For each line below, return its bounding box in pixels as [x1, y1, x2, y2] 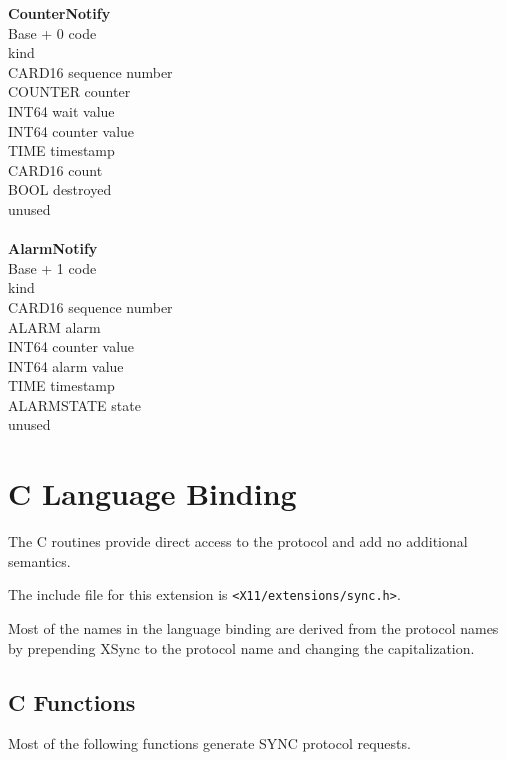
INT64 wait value [8, 100, 115, 121]
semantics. [8, 550, 71, 571]
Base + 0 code [8, 22, 97, 43]
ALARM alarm [8, 316, 101, 337]
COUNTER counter [8, 81, 131, 102]
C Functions [8, 686, 136, 717]
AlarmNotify [8, 238, 98, 259]
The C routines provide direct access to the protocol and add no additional [8, 531, 468, 552]
